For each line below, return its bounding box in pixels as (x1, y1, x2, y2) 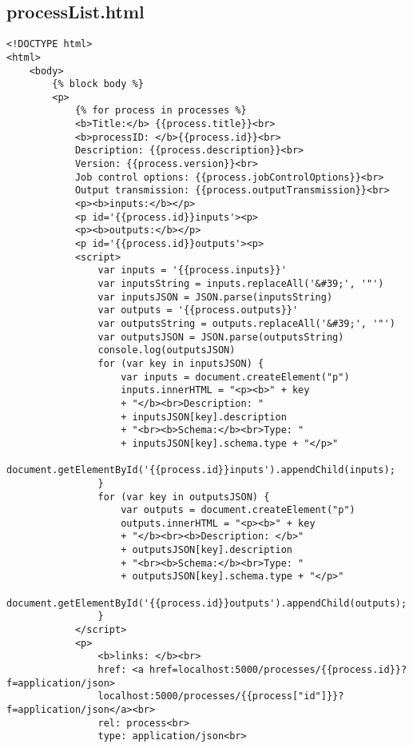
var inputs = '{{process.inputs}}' (97, 265, 287, 277)
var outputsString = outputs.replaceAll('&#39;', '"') (97, 317, 395, 329)
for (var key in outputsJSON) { (97, 491, 270, 503)
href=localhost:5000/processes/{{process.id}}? (149, 664, 407, 676)
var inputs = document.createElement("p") (121, 371, 350, 383)
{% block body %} (52, 78, 144, 90)
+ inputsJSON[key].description (121, 411, 287, 423)
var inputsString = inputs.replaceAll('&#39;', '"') (97, 278, 384, 290)
